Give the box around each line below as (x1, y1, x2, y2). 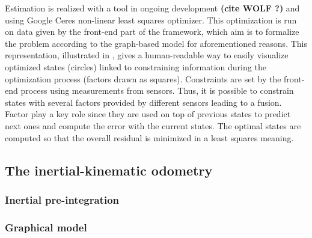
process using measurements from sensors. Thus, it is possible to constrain (20, 84, 294, 97)
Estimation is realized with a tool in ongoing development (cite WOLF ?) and (5, 2, 300, 14)
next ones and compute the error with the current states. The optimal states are (5, 119, 301, 132)
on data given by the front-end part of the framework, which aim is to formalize (5, 25, 299, 38)
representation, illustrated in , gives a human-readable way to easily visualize (5, 49, 289, 61)
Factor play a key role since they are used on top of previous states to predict (5, 108, 291, 120)
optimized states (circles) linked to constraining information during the (5, 60, 266, 73)
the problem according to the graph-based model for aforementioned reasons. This (5, 37, 307, 49)
